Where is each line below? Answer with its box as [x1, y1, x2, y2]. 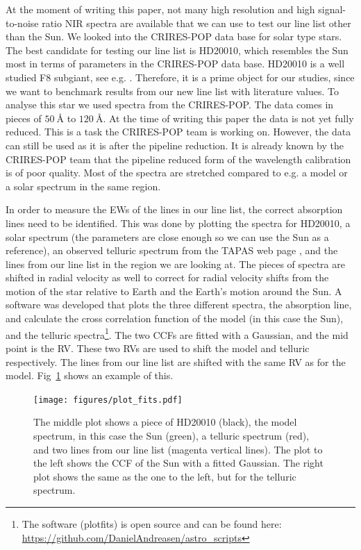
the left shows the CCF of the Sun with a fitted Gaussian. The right [33, 456, 324, 470]
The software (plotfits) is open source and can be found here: [22, 516, 282, 531]
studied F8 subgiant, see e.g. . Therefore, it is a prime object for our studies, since [6, 69, 355, 84]
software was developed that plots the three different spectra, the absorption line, [6, 297, 352, 312]
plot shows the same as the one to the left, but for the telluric [33, 469, 296, 483]
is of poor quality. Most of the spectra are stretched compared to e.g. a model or [6, 165, 348, 180]
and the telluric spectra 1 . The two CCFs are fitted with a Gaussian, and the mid [6, 325, 349, 342]
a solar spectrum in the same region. [6, 178, 161, 193]
